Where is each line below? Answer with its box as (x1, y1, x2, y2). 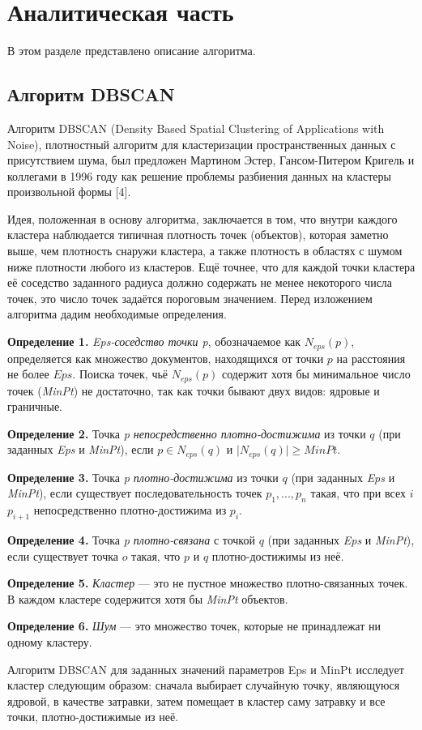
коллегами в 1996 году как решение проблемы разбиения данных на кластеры (7, 167, 391, 184)
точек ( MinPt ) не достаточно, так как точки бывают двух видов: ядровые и (7, 382, 380, 399)
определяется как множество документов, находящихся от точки (7, 349, 324, 366)
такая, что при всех (310, 485, 406, 502)
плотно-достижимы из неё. (211, 547, 344, 564)
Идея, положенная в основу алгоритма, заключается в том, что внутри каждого (7, 210, 398, 227)
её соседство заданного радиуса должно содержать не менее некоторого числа (7, 274, 393, 291)
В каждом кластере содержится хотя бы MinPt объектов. (7, 590, 288, 607)
